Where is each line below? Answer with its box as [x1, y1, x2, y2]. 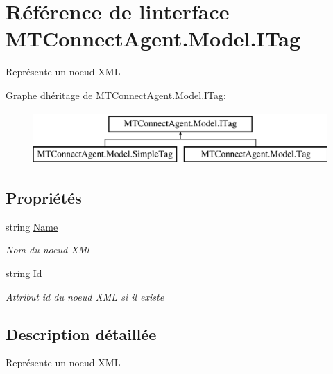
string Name [6, 219, 58, 233]
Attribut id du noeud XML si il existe [6, 289, 164, 303]
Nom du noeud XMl [6, 242, 89, 257]
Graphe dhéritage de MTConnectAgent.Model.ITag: [6, 87, 226, 102]
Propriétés [6, 187, 82, 208]
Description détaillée [6, 323, 157, 344]
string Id [6, 266, 42, 280]
